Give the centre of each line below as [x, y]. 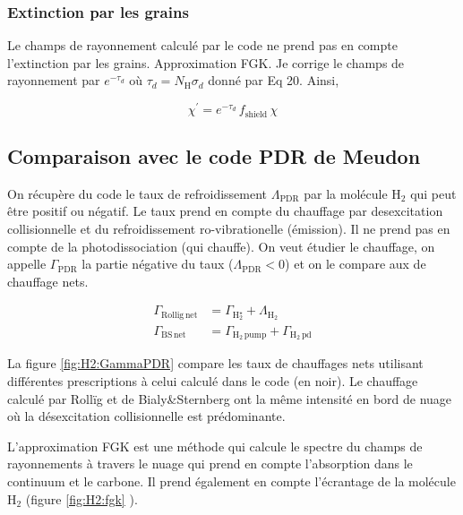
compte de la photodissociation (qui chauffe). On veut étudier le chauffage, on [221, 246]
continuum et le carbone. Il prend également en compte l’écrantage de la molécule [231, 481]
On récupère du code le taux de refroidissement [137, 193]
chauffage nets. [48, 281]
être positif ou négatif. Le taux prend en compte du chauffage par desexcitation [225, 211]
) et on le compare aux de [356, 264]
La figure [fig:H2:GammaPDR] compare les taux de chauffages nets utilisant [215, 363]
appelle [27, 264]
